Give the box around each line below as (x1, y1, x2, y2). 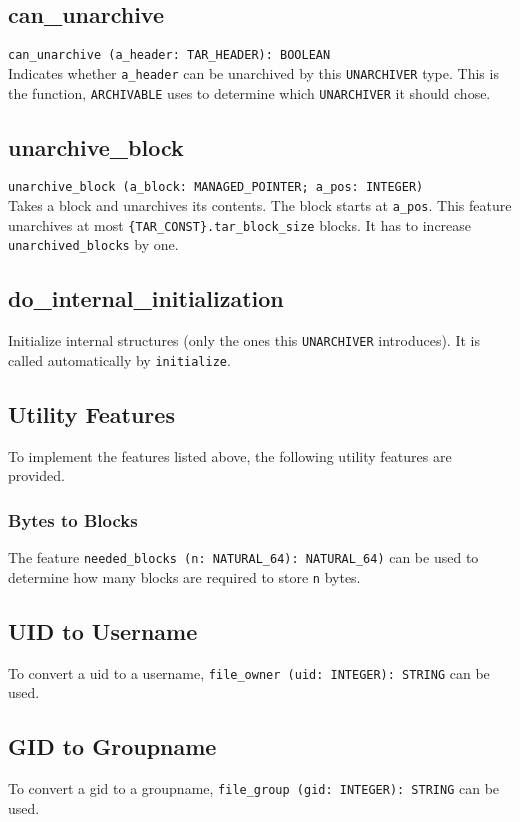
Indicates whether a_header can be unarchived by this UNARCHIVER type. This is (8, 62, 499, 83)
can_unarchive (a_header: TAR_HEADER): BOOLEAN (8, 48, 331, 63)
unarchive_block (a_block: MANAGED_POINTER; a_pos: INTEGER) (8, 180, 424, 195)
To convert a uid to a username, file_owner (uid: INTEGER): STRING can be (8, 662, 490, 683)
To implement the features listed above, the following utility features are (8, 445, 452, 466)
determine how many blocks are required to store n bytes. (8, 566, 361, 587)
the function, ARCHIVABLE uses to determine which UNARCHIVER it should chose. (8, 82, 491, 103)
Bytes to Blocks (8, 507, 138, 532)
